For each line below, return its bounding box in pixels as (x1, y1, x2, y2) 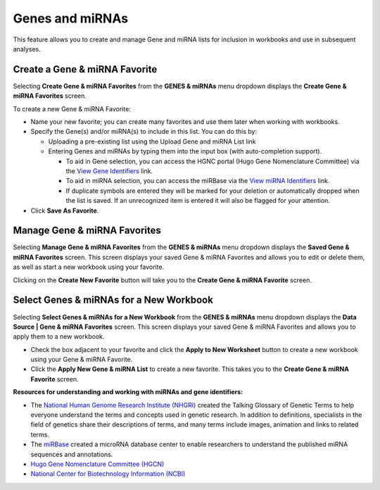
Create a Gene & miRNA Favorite (13, 63, 158, 75)
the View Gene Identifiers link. (65, 166, 153, 175)
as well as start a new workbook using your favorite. (13, 263, 165, 271)
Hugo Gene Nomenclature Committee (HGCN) (30, 460, 165, 468)
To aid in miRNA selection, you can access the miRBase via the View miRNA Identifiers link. (65, 177, 330, 185)
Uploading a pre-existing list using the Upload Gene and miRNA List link (48, 137, 256, 146)
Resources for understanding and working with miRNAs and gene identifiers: (13, 388, 243, 396)
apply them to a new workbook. (13, 332, 105, 341)
